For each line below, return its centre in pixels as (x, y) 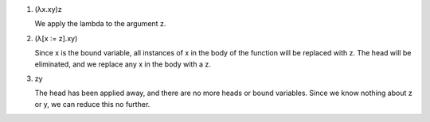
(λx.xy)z (49, 9)
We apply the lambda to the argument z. (100, 24)
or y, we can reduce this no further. (92, 104)
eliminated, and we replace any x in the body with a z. (123, 64)
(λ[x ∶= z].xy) (56, 38)
